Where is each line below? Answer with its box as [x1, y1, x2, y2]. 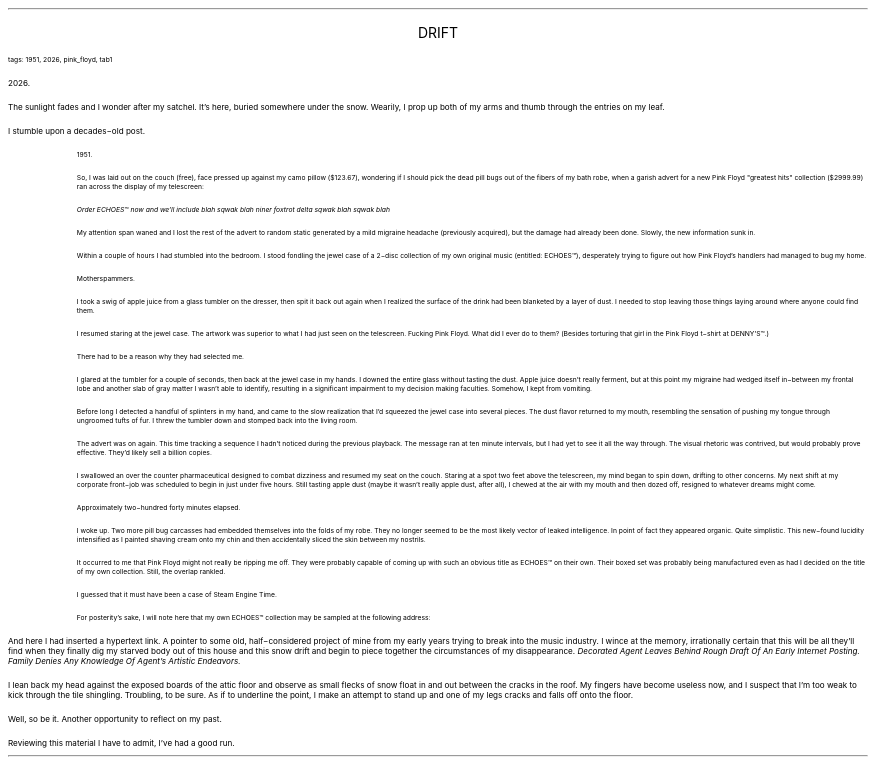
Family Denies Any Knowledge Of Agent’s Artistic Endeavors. [8, 656, 241, 666]
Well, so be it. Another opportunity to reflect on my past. [8, 714, 222, 724]
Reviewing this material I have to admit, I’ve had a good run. [8, 738, 235, 748]
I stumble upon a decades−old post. [8, 126, 145, 136]
